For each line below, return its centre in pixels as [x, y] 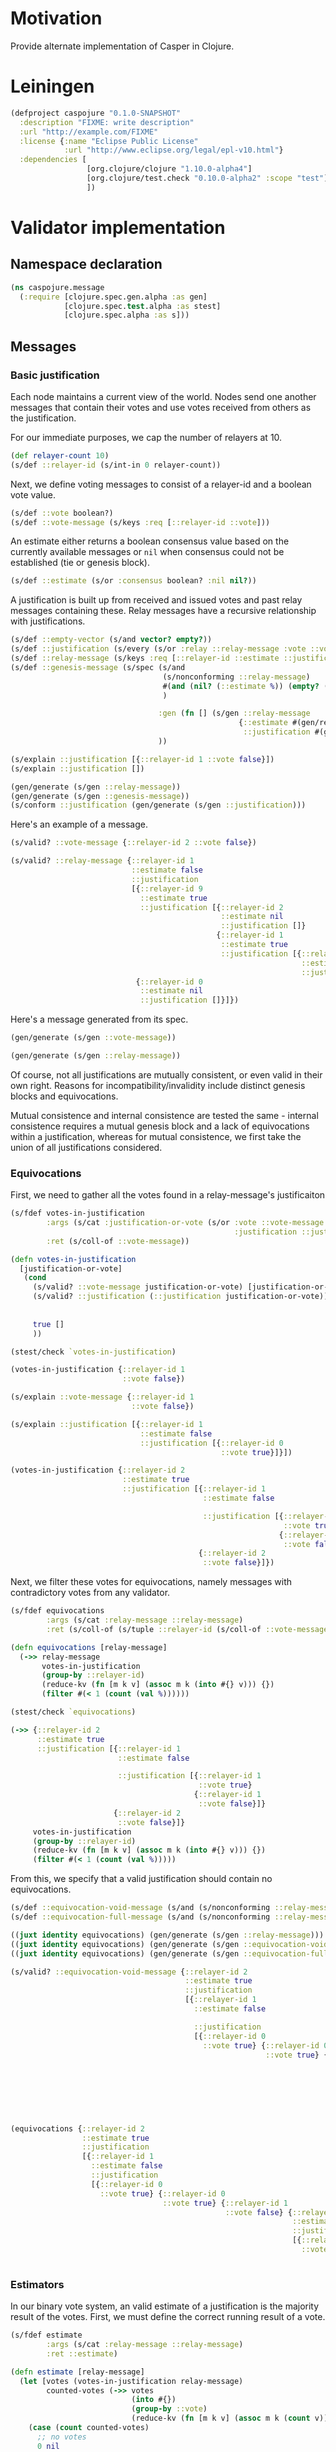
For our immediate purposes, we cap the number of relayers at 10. [146, 437]
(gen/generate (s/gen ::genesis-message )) [100, 796]
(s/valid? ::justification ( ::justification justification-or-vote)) [180, 1297]
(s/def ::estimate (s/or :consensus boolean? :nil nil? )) [133, 581]
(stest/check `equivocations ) [73, 1712]
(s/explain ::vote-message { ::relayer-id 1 [102, 1397]
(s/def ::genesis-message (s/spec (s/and [98, 667]
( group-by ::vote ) [169, 2409]
